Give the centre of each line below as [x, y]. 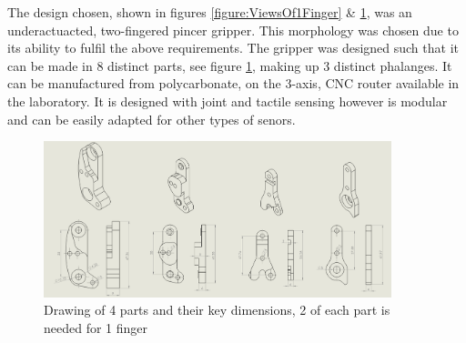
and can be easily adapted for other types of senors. [152, 119]
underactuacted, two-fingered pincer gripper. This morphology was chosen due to [233, 30]
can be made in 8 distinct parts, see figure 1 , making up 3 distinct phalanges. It [230, 65]
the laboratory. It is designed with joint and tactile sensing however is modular [228, 101]
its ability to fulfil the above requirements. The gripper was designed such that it [233, 48]
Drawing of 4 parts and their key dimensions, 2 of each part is [217, 310]
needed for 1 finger [96, 327]
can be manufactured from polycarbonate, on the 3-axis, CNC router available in [233, 83]
